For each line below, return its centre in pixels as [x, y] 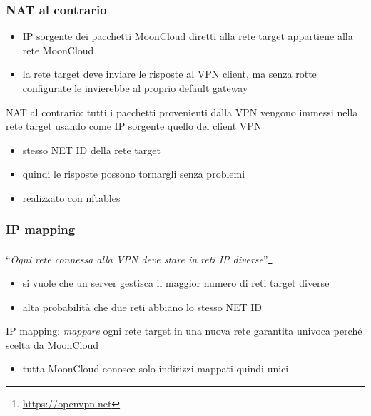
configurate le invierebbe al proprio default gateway [135, 88]
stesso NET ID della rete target [91, 149]
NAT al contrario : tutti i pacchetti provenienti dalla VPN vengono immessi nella [182, 112]
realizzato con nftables [71, 197]
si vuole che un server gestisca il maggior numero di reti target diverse [176, 283]
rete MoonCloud [58, 50]
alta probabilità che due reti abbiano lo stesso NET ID [142, 306]
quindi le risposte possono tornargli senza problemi [134, 174]
